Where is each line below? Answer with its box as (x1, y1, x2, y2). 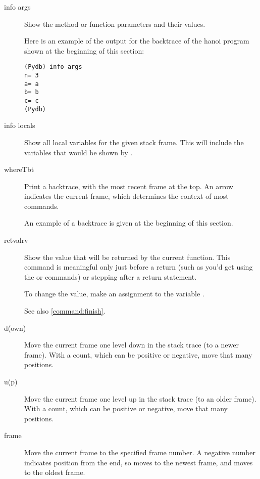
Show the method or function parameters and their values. (24, 18, 205, 29)
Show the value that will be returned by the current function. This (24, 251, 231, 262)
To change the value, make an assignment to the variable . (24, 288, 204, 299)
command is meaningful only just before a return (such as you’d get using (24, 262, 253, 272)
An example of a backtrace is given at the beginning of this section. (24, 217, 233, 228)
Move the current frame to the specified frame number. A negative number (24, 447, 256, 457)
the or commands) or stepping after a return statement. (24, 271, 197, 282)
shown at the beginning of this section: (24, 45, 144, 56)
